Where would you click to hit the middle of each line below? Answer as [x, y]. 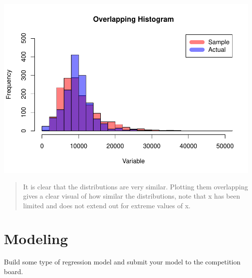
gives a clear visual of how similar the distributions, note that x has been [132, 196]
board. [14, 271]
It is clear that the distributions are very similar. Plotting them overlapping [135, 186]
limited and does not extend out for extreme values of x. [107, 205]
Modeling [36, 239]
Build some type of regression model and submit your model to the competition [122, 262]
